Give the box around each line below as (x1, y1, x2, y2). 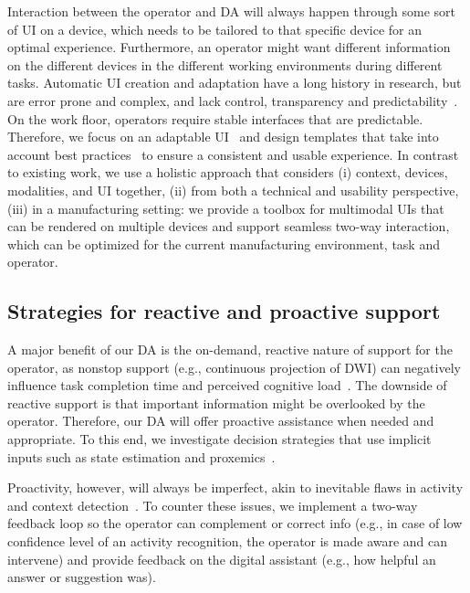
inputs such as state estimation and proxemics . (7, 447, 276, 466)
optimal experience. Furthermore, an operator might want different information (7, 37, 451, 57)
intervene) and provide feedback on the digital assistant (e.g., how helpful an (7, 549, 436, 568)
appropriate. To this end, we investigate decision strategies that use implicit (7, 429, 432, 449)
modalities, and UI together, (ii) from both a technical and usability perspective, (7, 180, 459, 199)
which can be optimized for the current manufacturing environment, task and (7, 234, 440, 253)
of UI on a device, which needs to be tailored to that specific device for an (7, 19, 423, 38)
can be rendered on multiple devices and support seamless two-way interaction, (7, 217, 450, 236)
